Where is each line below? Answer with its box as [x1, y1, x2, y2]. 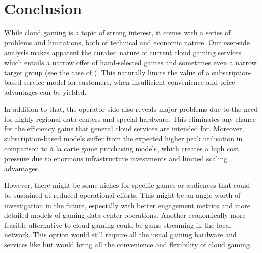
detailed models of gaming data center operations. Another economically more [4, 210, 246, 220]
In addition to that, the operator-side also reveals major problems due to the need [4, 104, 258, 114]
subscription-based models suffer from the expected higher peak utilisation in [4, 133, 243, 144]
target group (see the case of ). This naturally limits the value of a [4, 67, 210, 77]
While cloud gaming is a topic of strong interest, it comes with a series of [4, 27, 231, 38]
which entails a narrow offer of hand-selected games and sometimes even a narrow [4, 57, 257, 67]
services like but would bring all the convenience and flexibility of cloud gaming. [4, 239, 252, 249]
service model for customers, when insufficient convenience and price [23, 77, 235, 87]
